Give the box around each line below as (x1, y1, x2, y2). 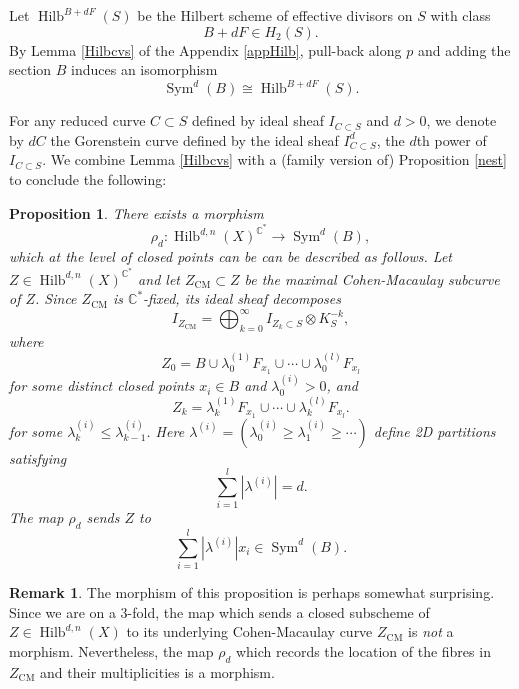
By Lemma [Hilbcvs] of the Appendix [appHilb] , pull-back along (9, 39, 402, 60)
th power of (416, 129, 487, 150)
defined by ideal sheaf (192, 110, 324, 131)
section (9, 59, 52, 80)
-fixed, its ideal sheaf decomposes (143, 288, 342, 309)
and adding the (417, 39, 511, 60)
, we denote (426, 110, 497, 131)
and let (138, 268, 180, 289)
